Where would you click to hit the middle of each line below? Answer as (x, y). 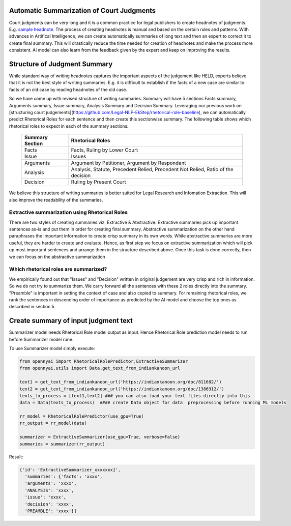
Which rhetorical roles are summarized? (58, 269)
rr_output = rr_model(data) (53, 423)
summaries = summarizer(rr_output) (62, 444)
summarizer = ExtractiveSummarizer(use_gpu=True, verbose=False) (100, 437)
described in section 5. (32, 307)
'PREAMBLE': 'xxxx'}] (51, 511)
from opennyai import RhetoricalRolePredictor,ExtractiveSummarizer (104, 361)
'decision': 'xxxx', (49, 504)
